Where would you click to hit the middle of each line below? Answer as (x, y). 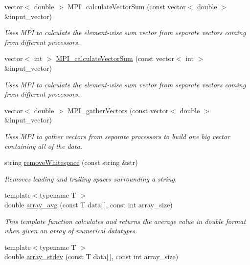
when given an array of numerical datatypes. (71, 231)
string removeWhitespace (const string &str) (71, 162)
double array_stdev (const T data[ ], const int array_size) (91, 256)
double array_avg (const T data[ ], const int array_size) (89, 204)
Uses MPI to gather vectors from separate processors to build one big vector (117, 136)
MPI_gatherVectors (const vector (118, 110)
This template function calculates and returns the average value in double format (125, 221)
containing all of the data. (43, 146)
